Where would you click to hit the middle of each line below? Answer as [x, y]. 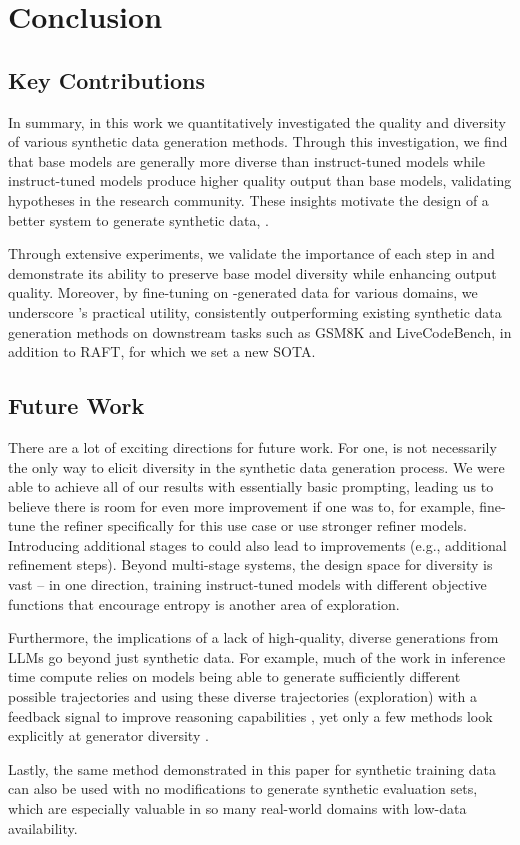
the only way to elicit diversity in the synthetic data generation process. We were [256, 466]
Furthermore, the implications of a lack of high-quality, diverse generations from [253, 637]
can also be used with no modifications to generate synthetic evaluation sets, [243, 788]
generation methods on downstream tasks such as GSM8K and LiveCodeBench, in [260, 331]
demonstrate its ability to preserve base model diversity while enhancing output [252, 272]
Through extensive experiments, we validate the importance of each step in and [251, 253]
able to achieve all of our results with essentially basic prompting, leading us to [251, 486]
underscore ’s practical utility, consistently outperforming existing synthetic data [255, 311]
